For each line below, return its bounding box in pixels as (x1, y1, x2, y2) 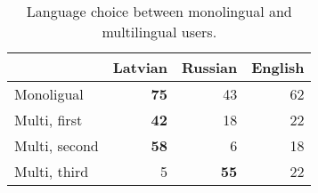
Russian (181, 57, 238, 77)
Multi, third (14, 161, 89, 181)
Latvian (112, 57, 167, 77)
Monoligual (14, 84, 84, 104)
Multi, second (14, 135, 99, 156)
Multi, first (14, 109, 83, 130)
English (251, 57, 305, 77)
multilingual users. (102, 21, 217, 42)
